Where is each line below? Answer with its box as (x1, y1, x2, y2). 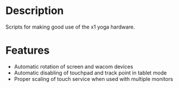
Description (5, 4, 64, 17)
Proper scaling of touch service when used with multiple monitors (13, 75, 174, 82)
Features (5, 44, 50, 57)
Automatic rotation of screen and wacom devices (13, 63, 133, 70)
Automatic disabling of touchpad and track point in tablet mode (13, 69, 167, 76)
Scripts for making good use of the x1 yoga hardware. (5, 23, 136, 30)
